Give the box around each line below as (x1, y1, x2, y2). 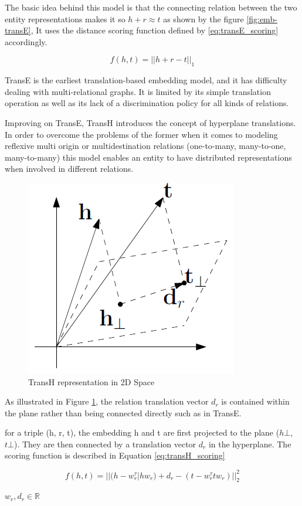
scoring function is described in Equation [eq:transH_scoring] (5, 449, 225, 461)
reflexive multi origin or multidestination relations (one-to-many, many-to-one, (5, 140, 286, 152)
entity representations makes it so (5, 12, 125, 25)
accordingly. (5, 35, 47, 47)
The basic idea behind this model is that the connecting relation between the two (5, 1, 297, 13)
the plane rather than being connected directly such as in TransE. (5, 406, 242, 419)
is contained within (221, 395, 290, 407)
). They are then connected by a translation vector (13, 437, 196, 450)
